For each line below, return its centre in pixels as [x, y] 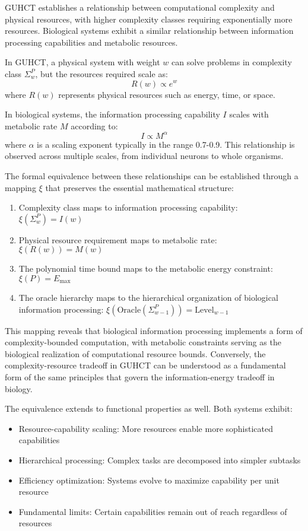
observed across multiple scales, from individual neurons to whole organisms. [144, 156]
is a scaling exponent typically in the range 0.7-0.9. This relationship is [166, 144]
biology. [19, 388]
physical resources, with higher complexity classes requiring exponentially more [149, 19]
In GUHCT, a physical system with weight [82, 62]
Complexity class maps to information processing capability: [128, 207]
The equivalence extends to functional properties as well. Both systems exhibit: [149, 408]
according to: [94, 125]
